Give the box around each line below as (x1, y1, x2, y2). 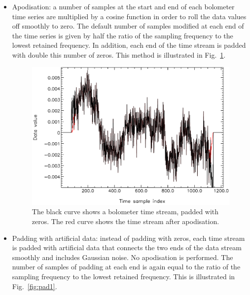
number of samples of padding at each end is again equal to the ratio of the (12, 262, 241, 272)
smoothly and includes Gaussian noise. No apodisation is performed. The (12, 252, 233, 262)
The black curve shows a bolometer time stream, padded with (32, 206, 219, 217)
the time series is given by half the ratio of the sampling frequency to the (12, 30, 233, 40)
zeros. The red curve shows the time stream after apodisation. (32, 216, 219, 226)
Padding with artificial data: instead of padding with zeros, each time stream (12, 232, 245, 243)
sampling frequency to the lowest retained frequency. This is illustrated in (12, 271, 235, 281)
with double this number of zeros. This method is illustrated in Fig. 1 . (12, 49, 226, 60)
